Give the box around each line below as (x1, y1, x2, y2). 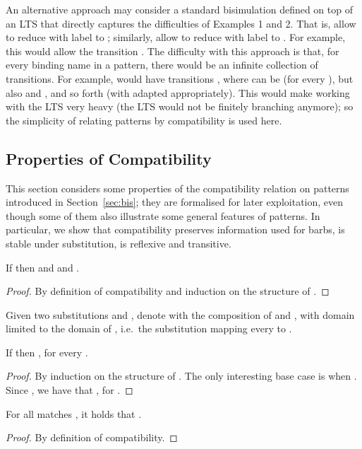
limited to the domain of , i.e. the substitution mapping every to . (6, 321, 292, 336)
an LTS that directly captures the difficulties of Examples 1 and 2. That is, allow (6, 16, 356, 30)
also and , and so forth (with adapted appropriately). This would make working (6, 85, 350, 100)
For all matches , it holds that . (6, 406, 142, 421)
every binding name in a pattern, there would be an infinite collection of (6, 57, 318, 72)
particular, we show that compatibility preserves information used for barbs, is (6, 222, 345, 237)
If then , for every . (6, 344, 88, 359)
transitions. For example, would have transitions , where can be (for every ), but (6, 71, 354, 86)
